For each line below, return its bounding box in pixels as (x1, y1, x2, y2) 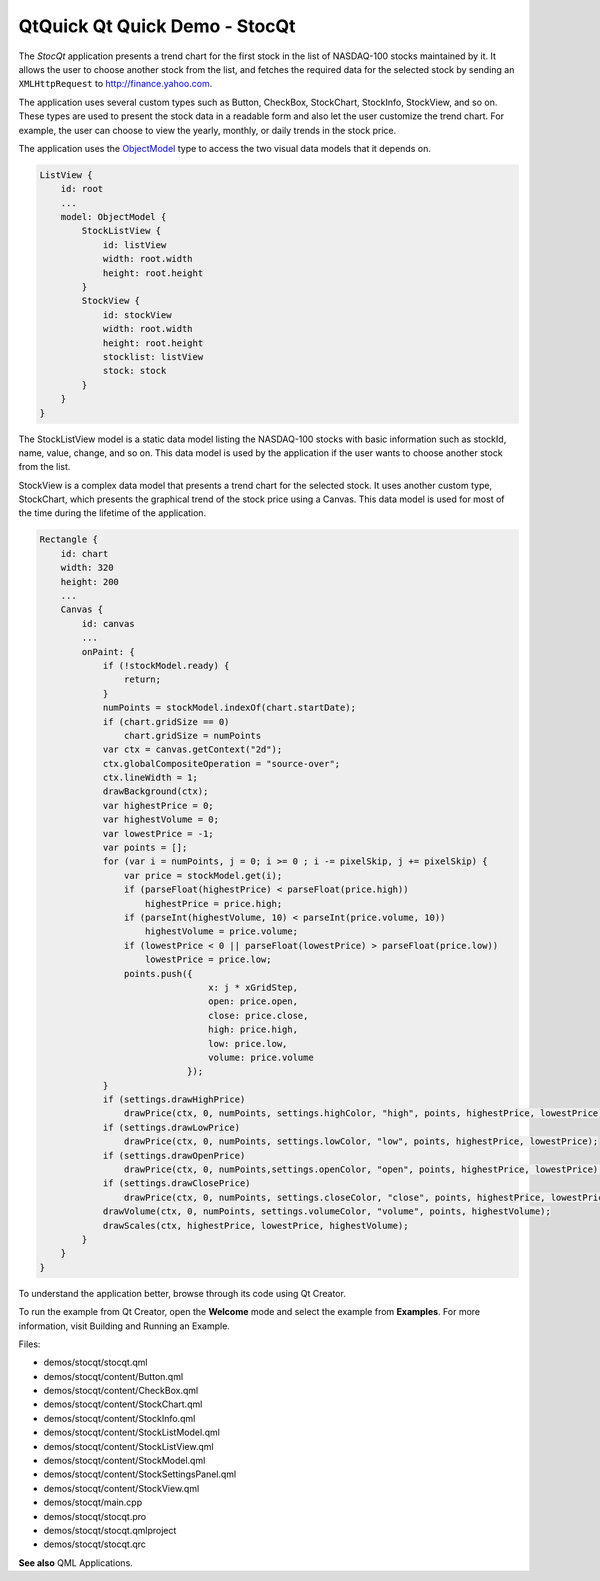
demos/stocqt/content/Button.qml (43, 1370, 184, 1382)
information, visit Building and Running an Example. (18, 1320, 230, 1332)
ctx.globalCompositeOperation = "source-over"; (102, 758, 341, 769)
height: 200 (60, 576, 120, 587)
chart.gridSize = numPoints (123, 730, 262, 741)
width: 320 (60, 562, 114, 574)
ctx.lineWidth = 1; (102, 772, 199, 784)
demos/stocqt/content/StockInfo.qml (43, 1412, 196, 1424)
